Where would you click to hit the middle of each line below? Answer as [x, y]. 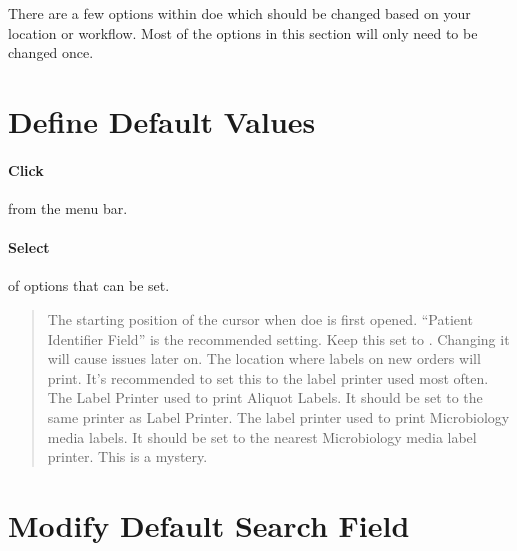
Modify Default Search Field [209, 524]
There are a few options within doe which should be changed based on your [239, 13]
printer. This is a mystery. [127, 456]
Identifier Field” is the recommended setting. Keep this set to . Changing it [278, 338]
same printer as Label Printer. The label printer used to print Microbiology [278, 416]
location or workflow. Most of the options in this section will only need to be [243, 32]
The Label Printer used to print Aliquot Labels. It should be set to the [265, 397]
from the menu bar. [68, 207]
